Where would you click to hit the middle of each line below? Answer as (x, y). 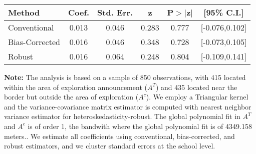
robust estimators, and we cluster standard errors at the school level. (110, 146)
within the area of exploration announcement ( (76, 87)
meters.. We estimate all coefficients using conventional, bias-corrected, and (119, 136)
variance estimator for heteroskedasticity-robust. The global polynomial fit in (122, 116)
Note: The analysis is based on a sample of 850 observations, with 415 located (125, 77)
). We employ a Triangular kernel (197, 97)
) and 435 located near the (196, 87)
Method (24, 12)
